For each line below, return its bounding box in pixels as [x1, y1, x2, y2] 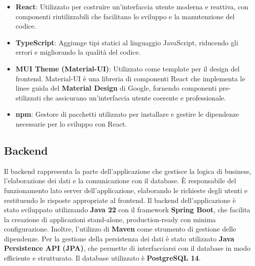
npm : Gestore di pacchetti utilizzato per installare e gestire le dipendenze [15, 109, 239, 119]
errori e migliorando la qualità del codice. [15, 47, 141, 57]
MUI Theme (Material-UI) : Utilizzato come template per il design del [15, 63, 240, 73]
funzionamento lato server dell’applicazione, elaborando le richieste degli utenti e [4, 185, 248, 195]
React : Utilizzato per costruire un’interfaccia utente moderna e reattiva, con [15, 1, 249, 11]
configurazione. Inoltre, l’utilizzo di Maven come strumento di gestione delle [4, 224, 236, 234]
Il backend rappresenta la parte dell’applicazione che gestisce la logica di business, [4, 166, 252, 176]
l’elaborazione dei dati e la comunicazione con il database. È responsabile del [4, 175, 236, 186]
